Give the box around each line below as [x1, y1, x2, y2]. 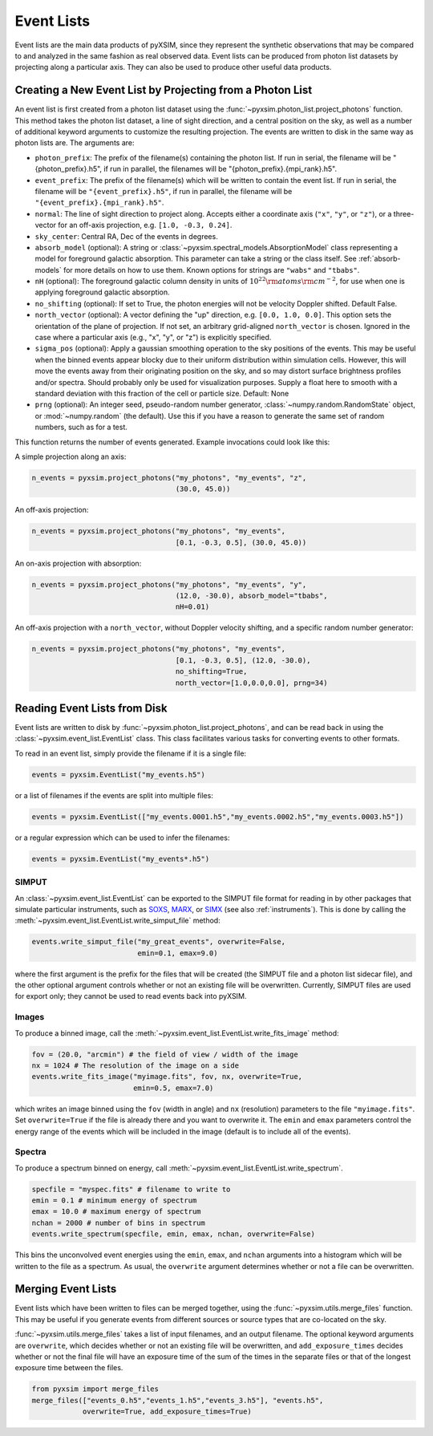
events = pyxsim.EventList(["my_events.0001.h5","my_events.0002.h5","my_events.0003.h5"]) [31, 812, 404, 821]
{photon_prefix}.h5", [34, 164, 103, 174]
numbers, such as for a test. [34, 422, 128, 432]
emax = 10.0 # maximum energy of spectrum [31, 1207, 201, 1216]
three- [393, 209, 415, 218]
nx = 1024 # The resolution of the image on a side [31, 1061, 240, 1070]
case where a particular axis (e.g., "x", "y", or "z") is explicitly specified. [34, 333, 272, 343]
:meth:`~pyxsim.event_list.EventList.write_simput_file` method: [14, 915, 221, 926]
